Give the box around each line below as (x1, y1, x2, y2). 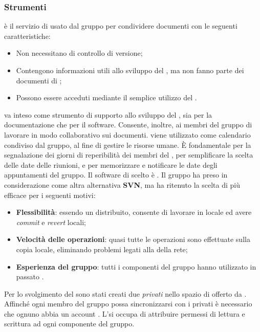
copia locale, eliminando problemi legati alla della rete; (16, 244, 188, 254)
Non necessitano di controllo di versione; (16, 48, 143, 58)
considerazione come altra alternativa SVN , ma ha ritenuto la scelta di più (4, 179, 241, 190)
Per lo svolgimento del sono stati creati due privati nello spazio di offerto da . (4, 288, 247, 299)
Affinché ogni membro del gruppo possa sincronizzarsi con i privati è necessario (4, 298, 252, 309)
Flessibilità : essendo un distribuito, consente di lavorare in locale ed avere (16, 207, 252, 217)
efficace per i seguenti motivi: (4, 189, 96, 200)
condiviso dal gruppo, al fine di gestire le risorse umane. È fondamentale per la (4, 139, 251, 150)
